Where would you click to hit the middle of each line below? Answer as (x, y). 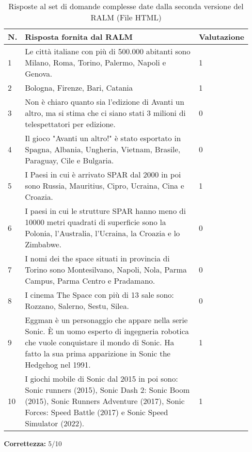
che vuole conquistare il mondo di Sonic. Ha (100, 342)
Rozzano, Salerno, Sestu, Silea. (77, 306)
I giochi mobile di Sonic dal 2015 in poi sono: (102, 379)
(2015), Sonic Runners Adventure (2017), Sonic (105, 401)
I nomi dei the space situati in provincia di (97, 258)
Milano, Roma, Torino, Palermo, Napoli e (95, 62)
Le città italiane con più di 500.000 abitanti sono (108, 51)
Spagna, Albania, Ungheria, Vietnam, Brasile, (102, 149)
